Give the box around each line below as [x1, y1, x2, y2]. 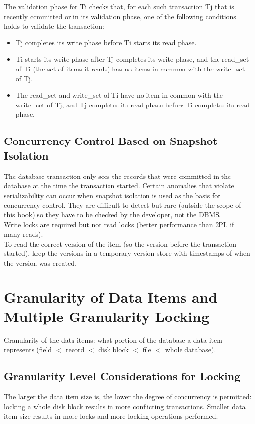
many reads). [4, 229, 43, 239]
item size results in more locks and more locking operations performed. [4, 411, 218, 421]
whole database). [165, 344, 216, 354]
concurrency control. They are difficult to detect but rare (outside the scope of [4, 200, 241, 210]
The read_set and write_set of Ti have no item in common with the [15, 90, 223, 100]
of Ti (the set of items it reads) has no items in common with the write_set [15, 63, 245, 73]
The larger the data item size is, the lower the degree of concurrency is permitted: [4, 391, 252, 402]
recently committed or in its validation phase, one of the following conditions [4, 11, 236, 21]
